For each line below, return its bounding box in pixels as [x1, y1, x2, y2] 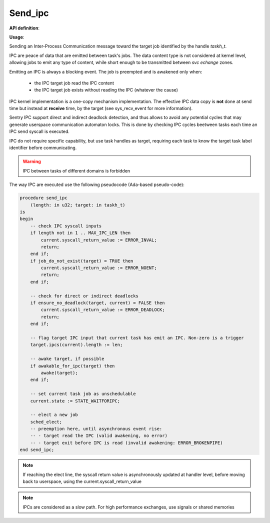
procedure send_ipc [19, 195, 67, 201]
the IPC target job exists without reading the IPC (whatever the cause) [34, 87, 178, 93]
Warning [22, 158, 41, 164]
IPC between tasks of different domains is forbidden [22, 167, 130, 173]
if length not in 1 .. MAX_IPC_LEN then [30, 230, 131, 236]
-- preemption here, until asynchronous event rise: [30, 426, 162, 432]
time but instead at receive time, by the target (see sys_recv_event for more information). [9, 105, 193, 111]
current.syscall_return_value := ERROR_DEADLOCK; [40, 307, 165, 312]
